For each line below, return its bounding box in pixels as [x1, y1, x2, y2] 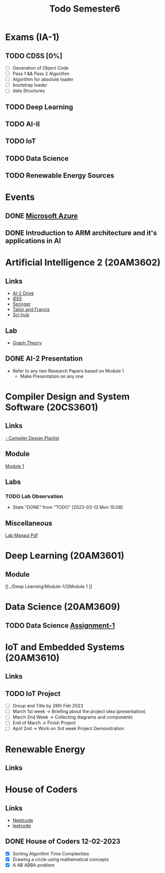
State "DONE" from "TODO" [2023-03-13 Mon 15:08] [12, 504, 123, 510]
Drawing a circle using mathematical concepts [12, 856, 109, 862]
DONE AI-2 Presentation [5, 354, 83, 363]
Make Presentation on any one [20, 373, 84, 379]
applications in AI [5, 237, 62, 245]
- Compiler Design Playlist [5, 435, 60, 441]
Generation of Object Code [12, 65, 69, 71]
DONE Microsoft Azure [5, 212, 78, 220]
